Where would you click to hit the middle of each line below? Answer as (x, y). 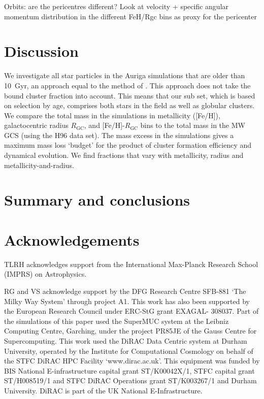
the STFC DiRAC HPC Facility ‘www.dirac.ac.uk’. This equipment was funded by (132, 361)
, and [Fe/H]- (104, 125)
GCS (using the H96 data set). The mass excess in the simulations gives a (119, 135)
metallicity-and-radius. (39, 165)
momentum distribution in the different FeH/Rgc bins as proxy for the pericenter (130, 16)
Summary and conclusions (97, 200)
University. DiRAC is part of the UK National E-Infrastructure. (103, 390)
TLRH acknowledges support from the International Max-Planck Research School (131, 264)
